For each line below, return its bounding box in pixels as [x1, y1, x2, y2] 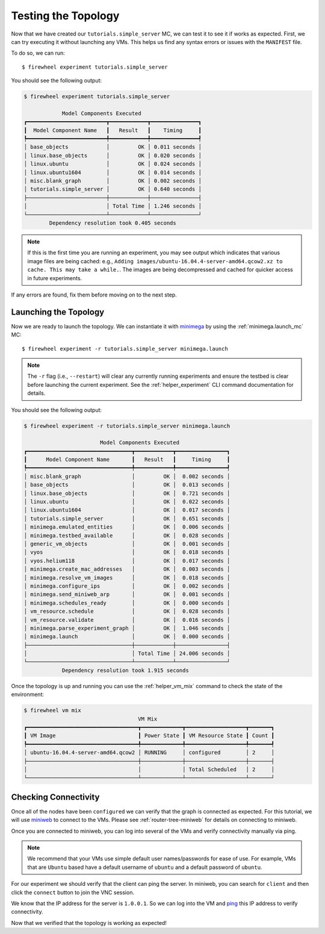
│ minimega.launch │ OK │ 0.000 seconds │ [23, 633, 231, 640]
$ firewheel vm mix [23, 707, 81, 714]
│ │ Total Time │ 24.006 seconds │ [23, 650, 231, 657]
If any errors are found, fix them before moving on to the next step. [11, 291, 177, 298]
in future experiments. [27, 274, 82, 281]
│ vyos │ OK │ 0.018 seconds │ [23, 549, 231, 556]
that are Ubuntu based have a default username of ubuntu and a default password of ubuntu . [27, 863, 262, 871]
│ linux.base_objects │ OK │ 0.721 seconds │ [23, 490, 231, 497]
